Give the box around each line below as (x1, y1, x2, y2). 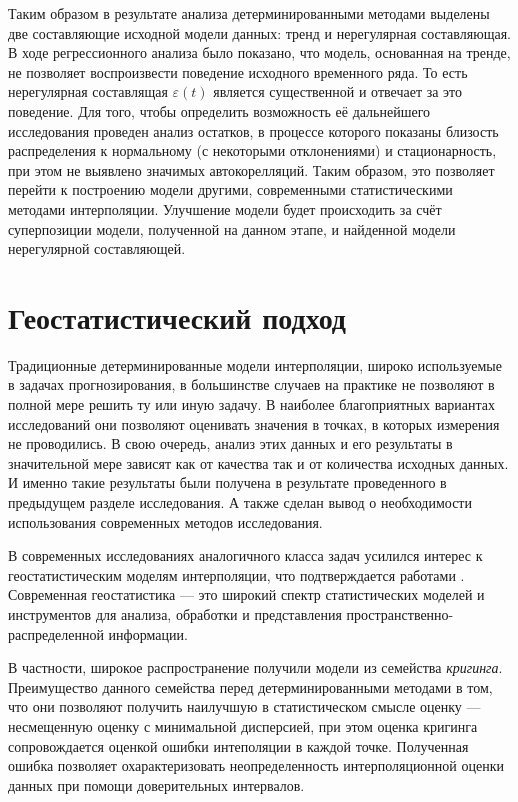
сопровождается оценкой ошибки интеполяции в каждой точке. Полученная (8, 735, 469, 756)
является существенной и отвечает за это (213, 81, 463, 102)
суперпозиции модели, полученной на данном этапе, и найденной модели (8, 218, 456, 239)
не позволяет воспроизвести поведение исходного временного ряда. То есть (8, 61, 468, 82)
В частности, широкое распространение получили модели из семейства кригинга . (8, 657, 503, 678)
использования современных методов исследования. (8, 511, 323, 532)
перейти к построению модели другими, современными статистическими (8, 179, 453, 200)
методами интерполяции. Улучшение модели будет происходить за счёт (8, 198, 442, 219)
